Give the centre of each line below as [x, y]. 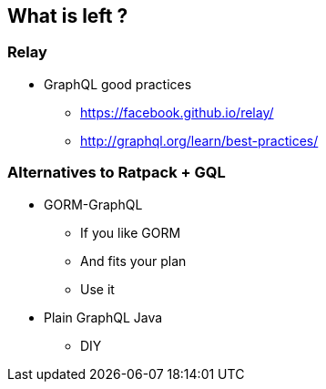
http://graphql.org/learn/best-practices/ [199, 140]
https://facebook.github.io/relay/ [177, 112]
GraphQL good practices [118, 84]
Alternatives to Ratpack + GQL [117, 173]
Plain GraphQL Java [103, 317]
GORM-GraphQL [93, 204]
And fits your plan [133, 261]
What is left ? [68, 16]
